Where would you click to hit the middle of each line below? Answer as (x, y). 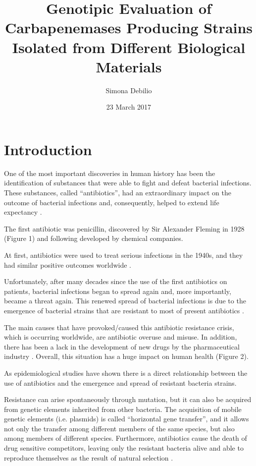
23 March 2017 (129, 107)
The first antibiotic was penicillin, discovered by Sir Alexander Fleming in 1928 (124, 228)
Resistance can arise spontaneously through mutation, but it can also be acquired (128, 399)
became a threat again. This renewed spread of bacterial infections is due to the (125, 301)
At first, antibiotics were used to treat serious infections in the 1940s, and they (124, 255)
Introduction (48, 149)
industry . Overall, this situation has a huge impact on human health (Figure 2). (126, 356)
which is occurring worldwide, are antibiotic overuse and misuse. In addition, (121, 337)
